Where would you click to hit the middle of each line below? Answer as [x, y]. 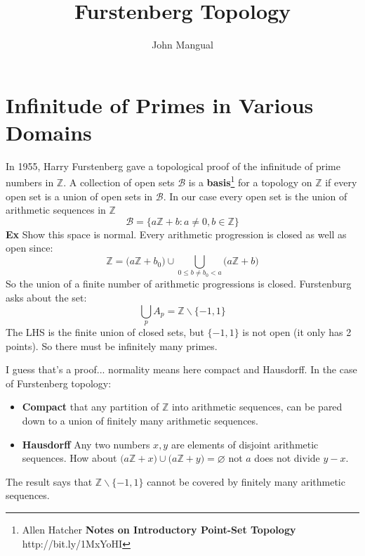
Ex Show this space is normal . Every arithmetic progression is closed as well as [176, 234]
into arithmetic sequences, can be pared [257, 407]
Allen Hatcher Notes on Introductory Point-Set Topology [159, 529]
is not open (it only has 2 [297, 331]
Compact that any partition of [91, 407]
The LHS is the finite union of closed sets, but [105, 331]
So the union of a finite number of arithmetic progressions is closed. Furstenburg [179, 284]
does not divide [287, 458]
